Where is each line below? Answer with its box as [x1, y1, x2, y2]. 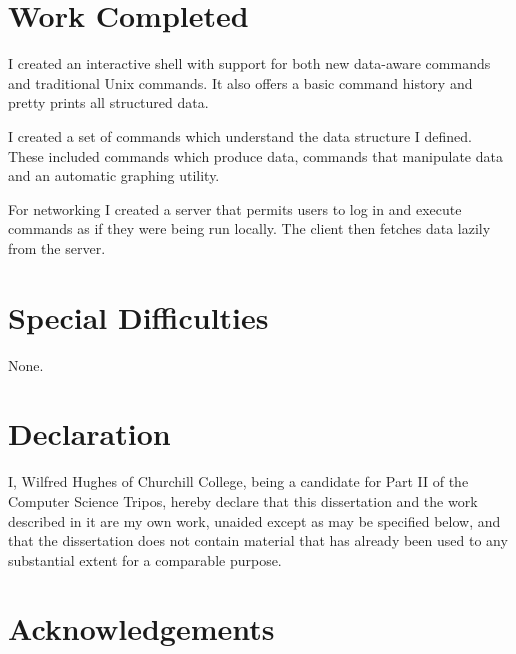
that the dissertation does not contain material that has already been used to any [8, 530, 508, 551]
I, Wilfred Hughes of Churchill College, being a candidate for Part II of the [8, 471, 469, 492]
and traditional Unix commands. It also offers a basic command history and [8, 72, 473, 93]
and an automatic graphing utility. [8, 165, 220, 186]
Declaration [8, 413, 171, 454]
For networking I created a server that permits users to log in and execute [8, 198, 462, 219]
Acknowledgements [8, 608, 275, 649]
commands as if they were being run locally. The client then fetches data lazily [8, 218, 491, 239]
